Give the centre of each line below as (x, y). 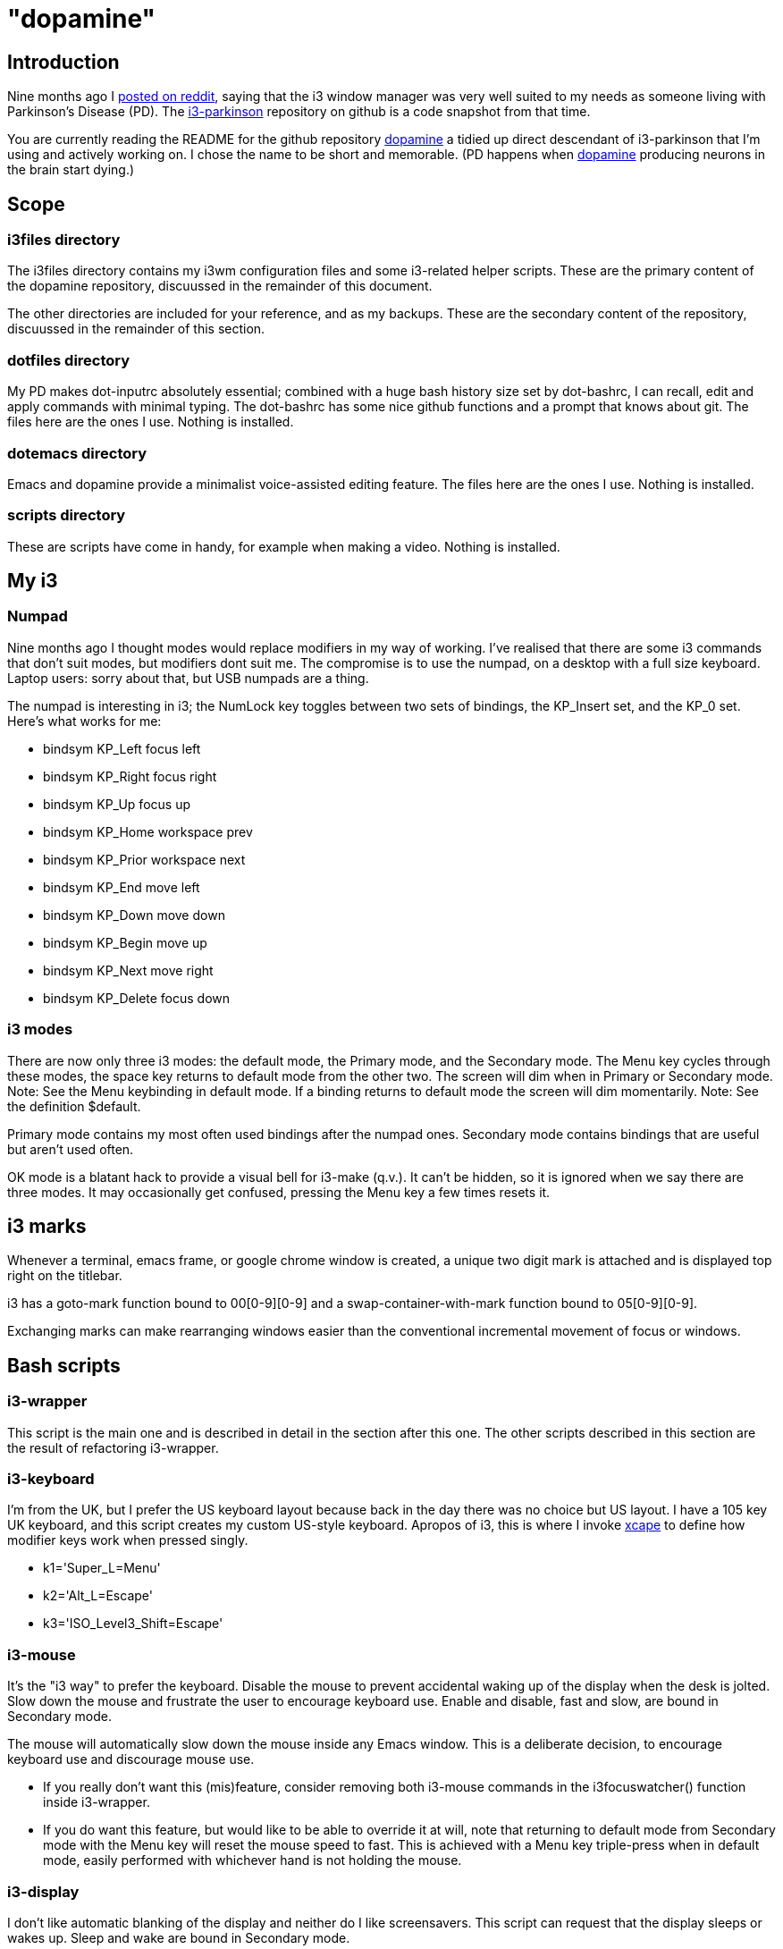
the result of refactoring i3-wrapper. (113, 1447)
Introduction (63, 62)
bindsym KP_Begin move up (125, 942)
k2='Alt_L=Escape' (98, 1596)
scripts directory (67, 515)
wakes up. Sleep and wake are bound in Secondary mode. (179, 1937)
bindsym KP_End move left (122, 887)
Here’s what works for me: (84, 721)
